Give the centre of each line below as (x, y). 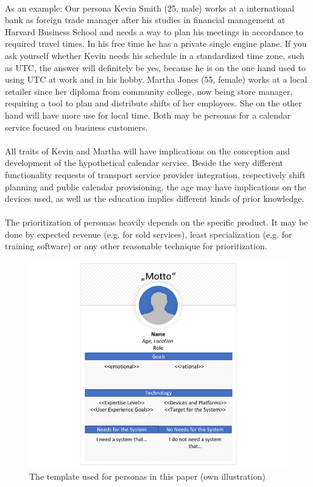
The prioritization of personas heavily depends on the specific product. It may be (156, 222)
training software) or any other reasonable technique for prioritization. (136, 246)
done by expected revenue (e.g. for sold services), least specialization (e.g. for (149, 234)
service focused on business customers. (76, 127)
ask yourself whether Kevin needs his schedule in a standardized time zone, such (155, 55)
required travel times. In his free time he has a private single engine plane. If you (156, 43)
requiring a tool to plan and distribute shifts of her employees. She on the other (153, 103)
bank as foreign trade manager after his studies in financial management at (145, 20)
